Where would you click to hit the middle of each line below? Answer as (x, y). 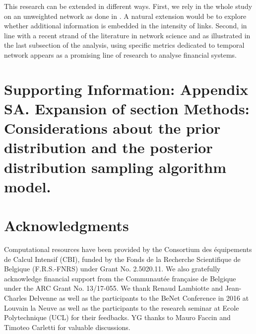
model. (28, 186)
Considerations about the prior (112, 128)
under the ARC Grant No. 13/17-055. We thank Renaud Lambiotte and (113, 288)
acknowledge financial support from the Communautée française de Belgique (120, 278)
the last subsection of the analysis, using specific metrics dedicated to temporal (124, 45)
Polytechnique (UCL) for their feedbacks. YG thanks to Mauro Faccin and (117, 317)
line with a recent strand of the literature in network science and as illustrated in (127, 35)
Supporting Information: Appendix (126, 89)
